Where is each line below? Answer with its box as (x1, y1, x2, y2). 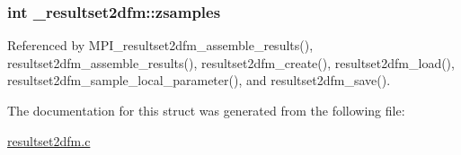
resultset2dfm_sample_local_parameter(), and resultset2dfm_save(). (7, 71, 391, 90)
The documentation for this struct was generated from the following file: (7, 101, 405, 119)
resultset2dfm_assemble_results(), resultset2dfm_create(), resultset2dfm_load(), (7, 53, 455, 72)
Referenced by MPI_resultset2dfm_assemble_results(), (7, 36, 314, 55)
